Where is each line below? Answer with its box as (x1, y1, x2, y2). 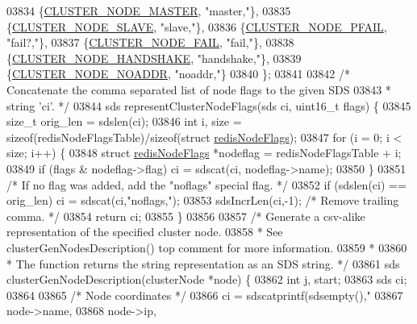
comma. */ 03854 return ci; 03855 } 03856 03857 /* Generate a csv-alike (6, 207, 365, 224)
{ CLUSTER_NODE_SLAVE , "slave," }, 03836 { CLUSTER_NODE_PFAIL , (6, 18, 387, 35)
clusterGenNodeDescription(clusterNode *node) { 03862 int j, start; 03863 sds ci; (6, 271, 407, 288)
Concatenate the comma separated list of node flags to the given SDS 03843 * (6, 81, 391, 98)
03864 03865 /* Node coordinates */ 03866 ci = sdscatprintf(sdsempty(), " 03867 (6, 286, 403, 303)
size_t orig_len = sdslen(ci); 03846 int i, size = (6, 113, 242, 130)
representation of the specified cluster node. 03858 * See (6, 223, 283, 240)
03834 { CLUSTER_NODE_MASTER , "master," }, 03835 (6, 2, 291, 19)
